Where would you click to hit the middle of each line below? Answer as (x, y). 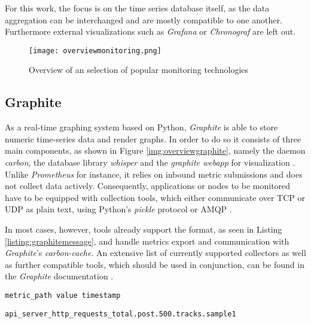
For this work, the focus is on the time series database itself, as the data (137, 8)
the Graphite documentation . (59, 276)
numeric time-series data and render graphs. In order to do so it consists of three (153, 138)
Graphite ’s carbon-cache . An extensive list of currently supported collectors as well (155, 253)
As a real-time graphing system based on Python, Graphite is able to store (141, 127)
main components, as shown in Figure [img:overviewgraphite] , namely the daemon (155, 150)
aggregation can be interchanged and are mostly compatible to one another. (144, 19)
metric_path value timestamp (63, 295)
